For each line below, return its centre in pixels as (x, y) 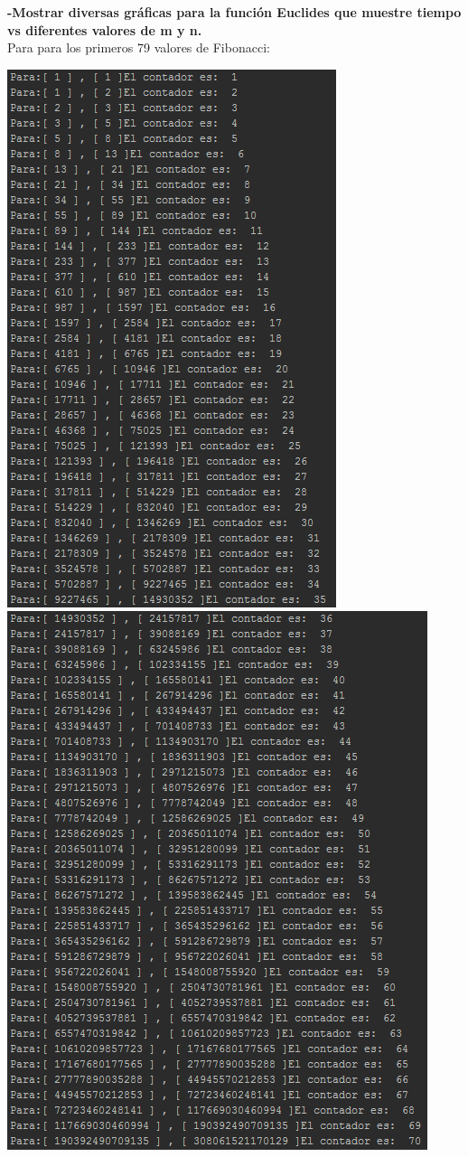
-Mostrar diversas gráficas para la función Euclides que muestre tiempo (234, 12)
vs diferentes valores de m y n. (105, 29)
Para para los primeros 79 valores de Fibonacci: (139, 47)
